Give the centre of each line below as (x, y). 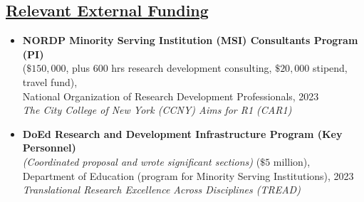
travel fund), (50, 81)
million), (292, 161)
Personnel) (49, 148)
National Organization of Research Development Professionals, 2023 (171, 96)
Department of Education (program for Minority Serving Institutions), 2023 (188, 175)
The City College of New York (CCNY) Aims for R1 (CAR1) (157, 110)
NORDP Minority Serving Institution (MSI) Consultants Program (190, 40)
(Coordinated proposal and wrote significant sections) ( (141, 161)
